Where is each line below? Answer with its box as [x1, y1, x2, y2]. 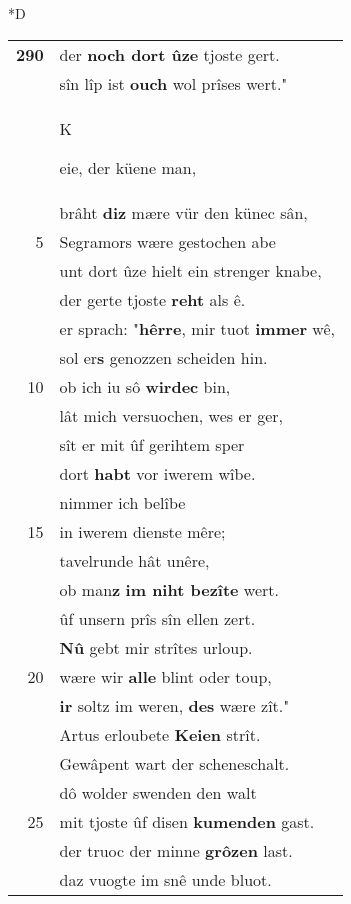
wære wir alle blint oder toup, [59, 664, 272, 688]
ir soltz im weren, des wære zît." [59, 693, 290, 717]
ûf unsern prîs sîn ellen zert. [59, 606, 256, 630]
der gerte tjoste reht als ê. [59, 287, 246, 311]
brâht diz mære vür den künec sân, [59, 200, 308, 224]
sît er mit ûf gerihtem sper [59, 432, 245, 456]
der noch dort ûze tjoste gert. [59, 42, 280, 66]
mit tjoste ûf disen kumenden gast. [59, 809, 315, 833]
